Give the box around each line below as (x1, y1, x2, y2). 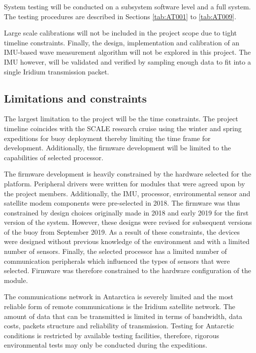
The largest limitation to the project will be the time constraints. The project (4, 113, 238, 124)
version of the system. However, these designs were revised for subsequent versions (4, 217, 252, 227)
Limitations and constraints (4, 90, 147, 106)
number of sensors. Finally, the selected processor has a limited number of (4, 246, 227, 256)
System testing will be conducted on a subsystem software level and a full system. (4, 1, 251, 11)
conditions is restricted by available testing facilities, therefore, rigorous (4, 330, 220, 340)
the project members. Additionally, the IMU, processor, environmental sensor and (4, 188, 251, 198)
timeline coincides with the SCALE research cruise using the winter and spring (4, 123, 242, 133)
